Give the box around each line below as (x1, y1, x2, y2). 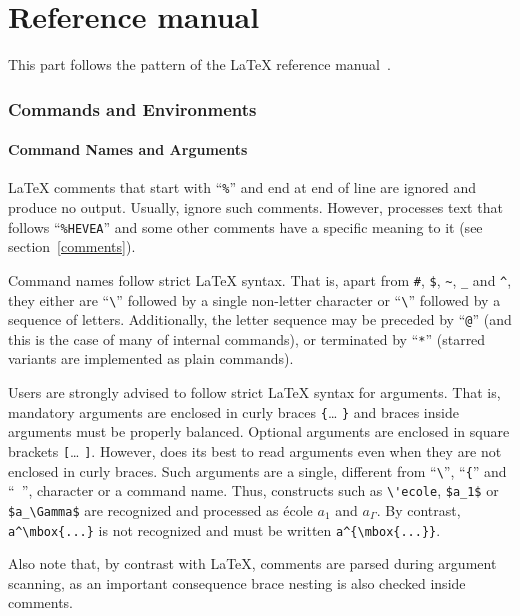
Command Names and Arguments (8, 139, 248, 160)
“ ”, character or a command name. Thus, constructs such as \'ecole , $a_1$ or (8, 480, 499, 501)
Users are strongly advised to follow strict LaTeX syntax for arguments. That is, (8, 382, 501, 403)
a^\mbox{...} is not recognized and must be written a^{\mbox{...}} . (8, 519, 441, 540)
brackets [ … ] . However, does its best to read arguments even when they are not (8, 440, 502, 461)
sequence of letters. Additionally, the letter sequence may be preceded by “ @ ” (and (8, 309, 512, 330)
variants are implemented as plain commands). (8, 348, 294, 369)
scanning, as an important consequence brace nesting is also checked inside (8, 572, 466, 593)
